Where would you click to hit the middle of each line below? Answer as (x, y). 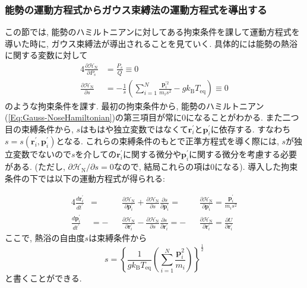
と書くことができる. (43, 278)
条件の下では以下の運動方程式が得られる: (85, 178)
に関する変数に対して (46, 55)
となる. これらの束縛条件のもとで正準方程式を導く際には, (167, 141)
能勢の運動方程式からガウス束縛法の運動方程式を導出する (136, 9)
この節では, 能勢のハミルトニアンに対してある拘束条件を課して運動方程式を (152, 32)
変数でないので (42, 154)
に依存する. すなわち (251, 129)
